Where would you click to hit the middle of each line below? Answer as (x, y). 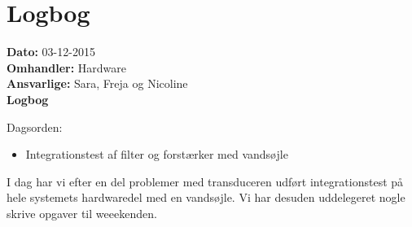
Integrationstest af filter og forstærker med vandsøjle (157, 154)
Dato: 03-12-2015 (51, 52)
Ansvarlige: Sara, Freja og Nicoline (97, 83)
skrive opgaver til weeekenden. (82, 213)
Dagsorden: (35, 127)
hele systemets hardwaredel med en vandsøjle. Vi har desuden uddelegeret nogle (206, 197)
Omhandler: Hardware (66, 67)
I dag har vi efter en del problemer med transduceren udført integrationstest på (205, 181)
